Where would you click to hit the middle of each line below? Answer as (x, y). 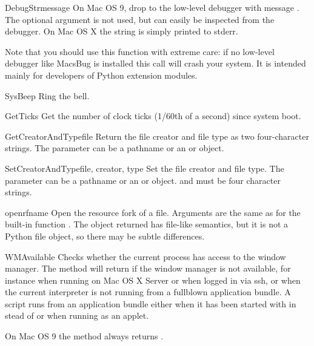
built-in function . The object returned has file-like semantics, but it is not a (147, 224)
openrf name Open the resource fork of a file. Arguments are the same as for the (153, 212)
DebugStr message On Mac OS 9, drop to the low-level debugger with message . (152, 7)
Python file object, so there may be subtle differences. (105, 236)
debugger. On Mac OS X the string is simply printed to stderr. (122, 31)
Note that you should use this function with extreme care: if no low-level (140, 51)
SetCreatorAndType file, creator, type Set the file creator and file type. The (145, 168)
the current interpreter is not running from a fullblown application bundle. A (148, 292)
